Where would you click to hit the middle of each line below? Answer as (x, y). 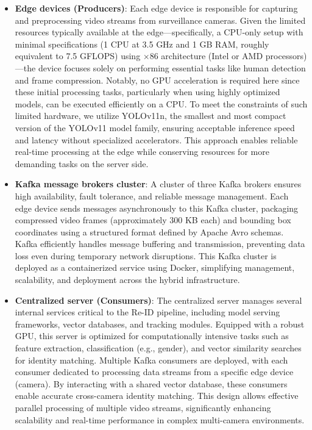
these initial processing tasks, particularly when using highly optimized (147, 92)
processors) (286, 56)
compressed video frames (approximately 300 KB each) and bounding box (153, 220)
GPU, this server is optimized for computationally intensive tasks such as (152, 336)
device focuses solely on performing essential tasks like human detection (172, 67)
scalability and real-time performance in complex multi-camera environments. (160, 419)
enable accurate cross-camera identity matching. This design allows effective (157, 396)
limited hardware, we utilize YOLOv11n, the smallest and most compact (151, 116)
